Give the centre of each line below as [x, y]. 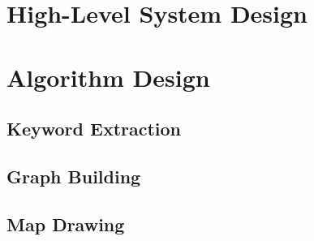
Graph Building [74, 176]
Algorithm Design [108, 77]
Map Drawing [66, 224]
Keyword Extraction [94, 129]
